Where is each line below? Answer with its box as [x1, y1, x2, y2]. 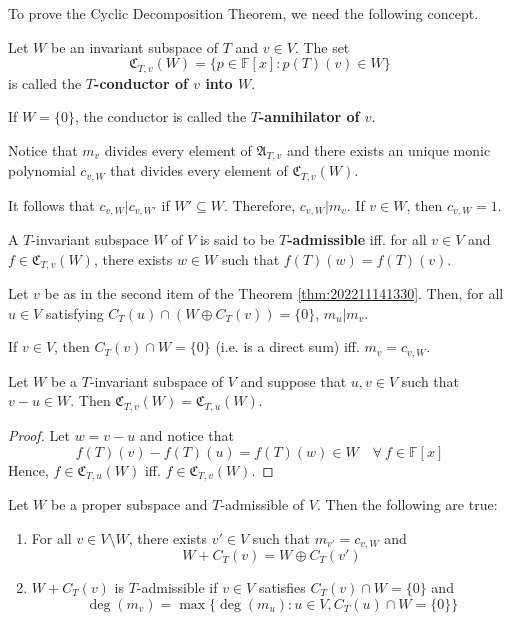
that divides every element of [110, 160, 288, 181]
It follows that [8, 194, 95, 215]
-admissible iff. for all [287, 229, 427, 250]
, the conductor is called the [74, 106, 247, 127]
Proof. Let [8, 424, 70, 445]
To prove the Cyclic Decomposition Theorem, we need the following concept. [8, 3, 479, 23]
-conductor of [94, 72, 188, 93]
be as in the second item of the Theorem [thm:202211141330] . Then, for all [44, 283, 504, 304]
